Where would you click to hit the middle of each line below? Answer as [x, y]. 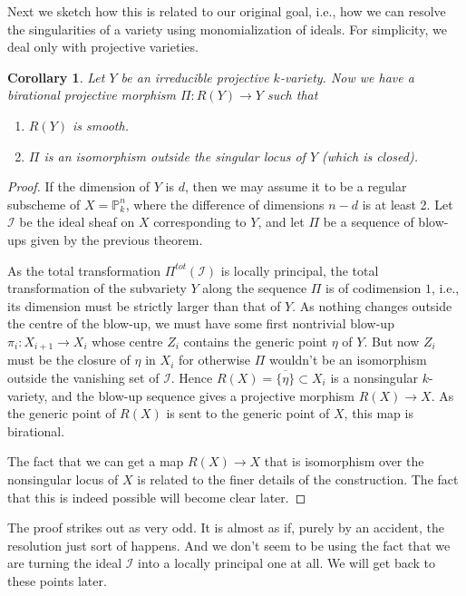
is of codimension [374, 288]
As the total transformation [84, 270]
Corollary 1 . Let [56, 77]
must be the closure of [69, 360]
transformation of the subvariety [97, 288]
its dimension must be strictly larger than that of [144, 305]
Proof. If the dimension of [79, 186]
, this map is [379, 413]
